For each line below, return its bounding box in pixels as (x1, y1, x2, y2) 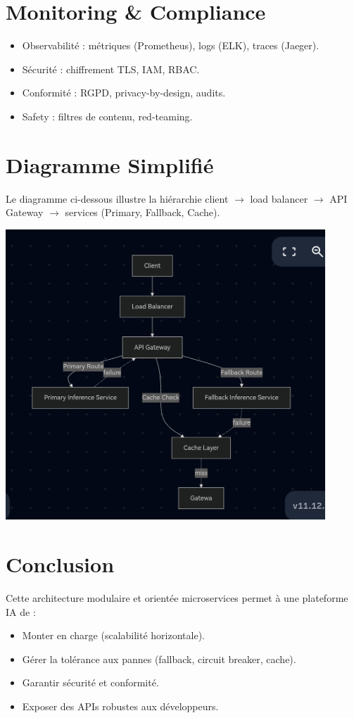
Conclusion (6, 549, 115, 578)
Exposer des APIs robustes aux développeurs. (22, 698, 219, 713)
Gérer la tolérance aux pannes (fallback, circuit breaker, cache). (22, 651, 296, 666)
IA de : (6, 604, 36, 619)
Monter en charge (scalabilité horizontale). (22, 628, 205, 643)
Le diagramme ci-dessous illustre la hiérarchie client (6, 191, 229, 206)
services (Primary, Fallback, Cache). (65, 205, 220, 220)
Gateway (6, 205, 44, 220)
